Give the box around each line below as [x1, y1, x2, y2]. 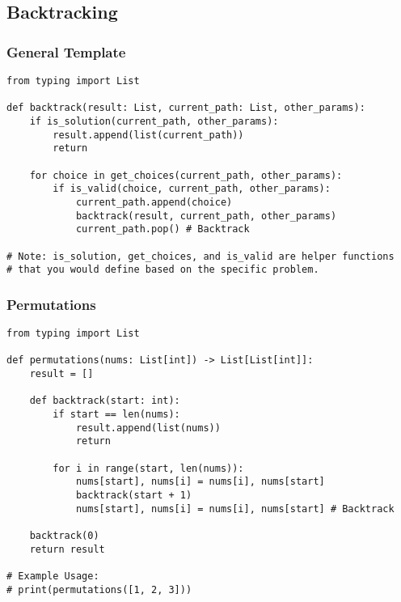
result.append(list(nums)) [75, 422, 221, 434]
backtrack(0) [29, 529, 99, 541]
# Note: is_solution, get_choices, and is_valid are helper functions [6, 250, 395, 262]
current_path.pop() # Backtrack [75, 223, 250, 235]
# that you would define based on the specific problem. [6, 264, 319, 276]
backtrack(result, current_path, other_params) [75, 210, 337, 222]
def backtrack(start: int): [29, 395, 180, 407]
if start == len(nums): [53, 409, 180, 420]
